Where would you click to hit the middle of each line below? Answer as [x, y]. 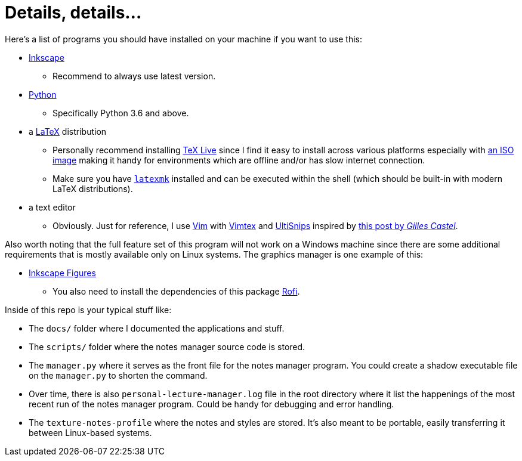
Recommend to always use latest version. [134, 76]
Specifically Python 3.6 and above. [121, 113]
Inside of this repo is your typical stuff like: [88, 310]
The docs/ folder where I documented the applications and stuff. [157, 328]
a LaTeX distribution [68, 131]
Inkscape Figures [62, 273]
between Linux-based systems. [90, 432]
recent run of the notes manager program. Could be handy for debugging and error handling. [211, 404]
